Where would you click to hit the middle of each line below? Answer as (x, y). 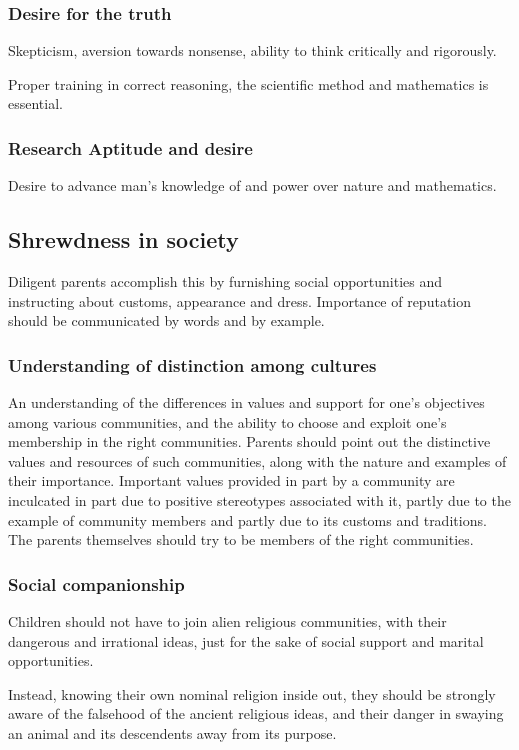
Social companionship (96, 583)
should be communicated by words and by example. (166, 320)
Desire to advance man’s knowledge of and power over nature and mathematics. (252, 185)
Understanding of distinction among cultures (192, 364)
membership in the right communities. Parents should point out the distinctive (249, 441)
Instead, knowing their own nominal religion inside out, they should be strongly (252, 693)
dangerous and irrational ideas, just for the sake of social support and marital (246, 640)
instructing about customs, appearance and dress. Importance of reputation (240, 300)
